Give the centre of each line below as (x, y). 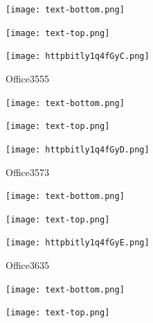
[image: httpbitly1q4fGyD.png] (78, 149)
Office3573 (27, 172)
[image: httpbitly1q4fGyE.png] (78, 243)
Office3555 (27, 78)
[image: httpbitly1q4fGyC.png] (78, 56)
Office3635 (27, 265)
